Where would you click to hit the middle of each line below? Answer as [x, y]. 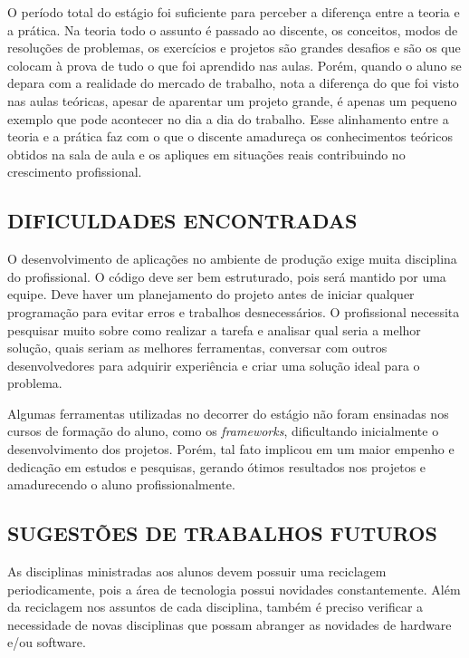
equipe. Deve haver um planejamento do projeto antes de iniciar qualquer [211, 294]
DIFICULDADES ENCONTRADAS [182, 221]
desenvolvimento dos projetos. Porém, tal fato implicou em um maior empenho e [231, 449]
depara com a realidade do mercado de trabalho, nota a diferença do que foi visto [233, 83]
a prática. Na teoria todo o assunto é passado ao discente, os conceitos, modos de [233, 29]
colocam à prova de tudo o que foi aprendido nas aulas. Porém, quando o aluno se [234, 65]
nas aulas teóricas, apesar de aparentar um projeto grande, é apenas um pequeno [232, 100]
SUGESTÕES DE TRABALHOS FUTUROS [222, 533]
